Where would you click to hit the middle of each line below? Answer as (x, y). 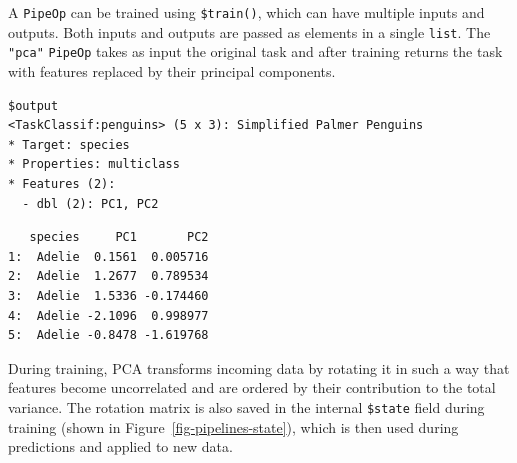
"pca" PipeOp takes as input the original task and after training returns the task (255, 51)
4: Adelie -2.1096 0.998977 (108, 315)
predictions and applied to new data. (120, 446)
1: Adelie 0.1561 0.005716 (108, 256)
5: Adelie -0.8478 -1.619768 (108, 335)
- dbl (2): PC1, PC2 (90, 203)
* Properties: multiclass (94, 164)
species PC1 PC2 (119, 237)
